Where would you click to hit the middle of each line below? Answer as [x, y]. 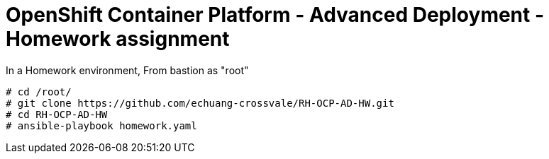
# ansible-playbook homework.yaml [101, 125]
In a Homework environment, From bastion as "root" [127, 70]
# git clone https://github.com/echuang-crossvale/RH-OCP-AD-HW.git [200, 103]
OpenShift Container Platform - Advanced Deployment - [275, 15]
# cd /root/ [39, 92]
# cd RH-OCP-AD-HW [57, 114]
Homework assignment [118, 39]
